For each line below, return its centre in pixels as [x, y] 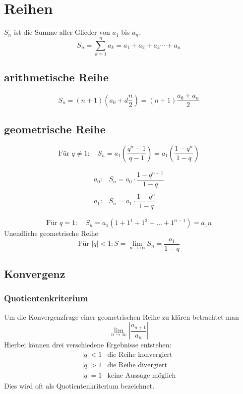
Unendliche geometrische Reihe [51, 233]
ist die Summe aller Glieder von [62, 32]
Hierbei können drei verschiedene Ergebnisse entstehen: [88, 345]
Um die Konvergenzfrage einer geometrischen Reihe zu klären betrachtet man [121, 316]
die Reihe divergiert [137, 365]
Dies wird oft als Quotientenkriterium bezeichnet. [79, 386]
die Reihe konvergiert [140, 355]
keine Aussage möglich [142, 376]
